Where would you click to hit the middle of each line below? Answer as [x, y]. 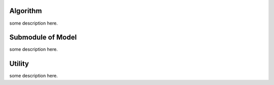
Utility [19, 64]
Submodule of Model [43, 37]
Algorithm [26, 11]
